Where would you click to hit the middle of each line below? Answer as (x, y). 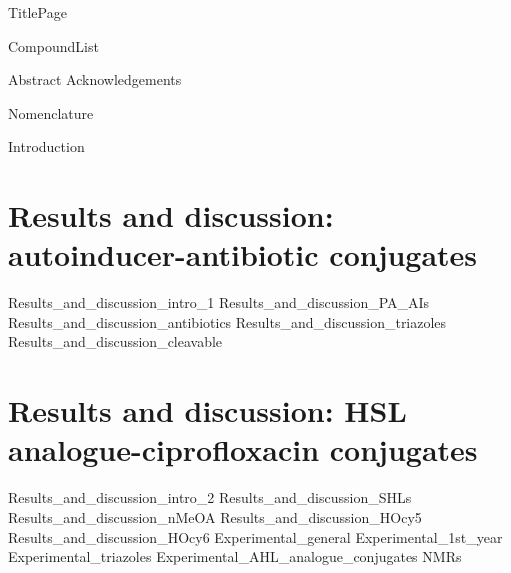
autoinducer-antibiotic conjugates (243, 254)
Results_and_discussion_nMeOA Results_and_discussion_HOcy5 (215, 516)
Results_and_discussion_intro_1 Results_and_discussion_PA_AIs (219, 302)
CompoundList (53, 45)
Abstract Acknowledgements (95, 79)
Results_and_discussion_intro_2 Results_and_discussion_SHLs (210, 497)
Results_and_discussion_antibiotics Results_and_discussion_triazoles (227, 321)
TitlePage (37, 12)
